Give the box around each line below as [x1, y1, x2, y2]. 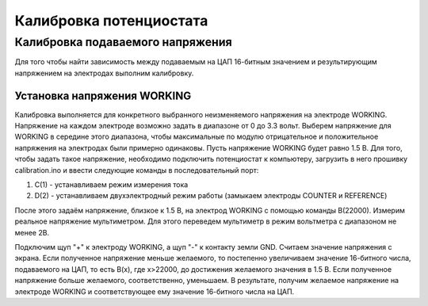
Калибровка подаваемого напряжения [14, 35, 233, 49]
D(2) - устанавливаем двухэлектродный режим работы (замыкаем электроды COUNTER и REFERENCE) [34, 191, 388, 201]
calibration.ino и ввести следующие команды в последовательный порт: [14, 165, 259, 174]
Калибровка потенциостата [14, 12, 208, 29]
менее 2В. [14, 228, 50, 237]
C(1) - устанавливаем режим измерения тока [34, 180, 189, 189]
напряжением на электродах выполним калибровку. [14, 68, 194, 78]
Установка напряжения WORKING [14, 89, 192, 102]
